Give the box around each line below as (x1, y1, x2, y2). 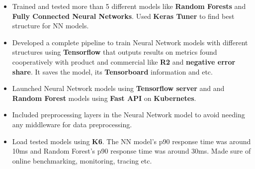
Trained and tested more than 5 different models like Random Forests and (12, 1, 246, 11)
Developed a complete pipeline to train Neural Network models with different (12, 37, 248, 47)
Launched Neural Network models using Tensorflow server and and (12, 83, 225, 93)
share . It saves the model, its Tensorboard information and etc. (12, 66, 213, 77)
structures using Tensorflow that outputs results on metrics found (12, 47, 217, 57)
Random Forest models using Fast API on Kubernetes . (12, 92, 196, 103)
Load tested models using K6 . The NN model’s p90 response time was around (12, 136, 251, 146)
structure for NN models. (12, 20, 89, 31)
